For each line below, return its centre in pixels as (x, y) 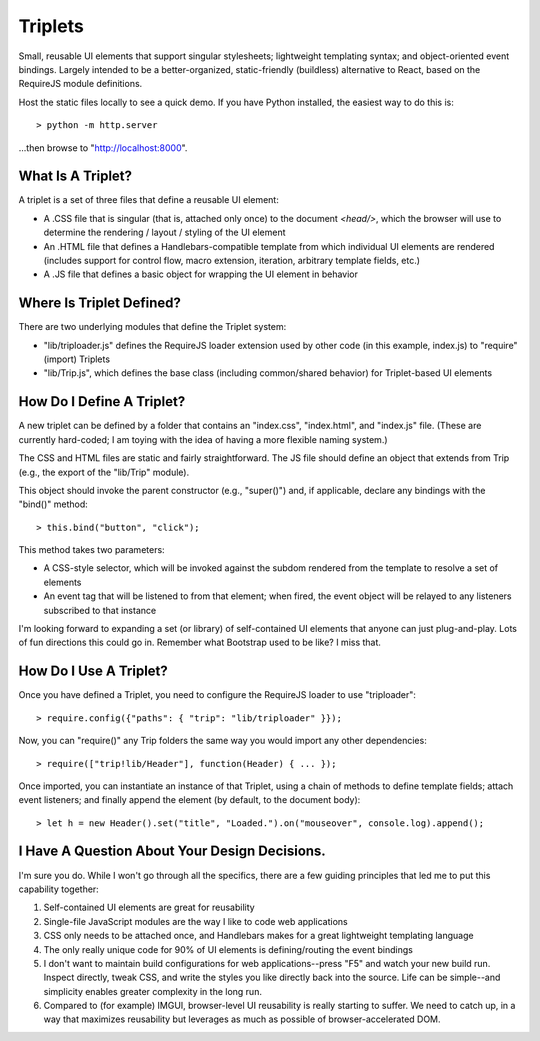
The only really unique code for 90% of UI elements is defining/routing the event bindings (228, 949)
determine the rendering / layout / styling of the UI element (164, 232)
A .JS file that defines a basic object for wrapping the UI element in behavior (201, 274)
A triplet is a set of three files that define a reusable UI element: (148, 200)
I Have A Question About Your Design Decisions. (172, 851)
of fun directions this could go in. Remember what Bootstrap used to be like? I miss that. (200, 642)
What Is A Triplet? (75, 176)
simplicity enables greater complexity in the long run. (152, 991)
